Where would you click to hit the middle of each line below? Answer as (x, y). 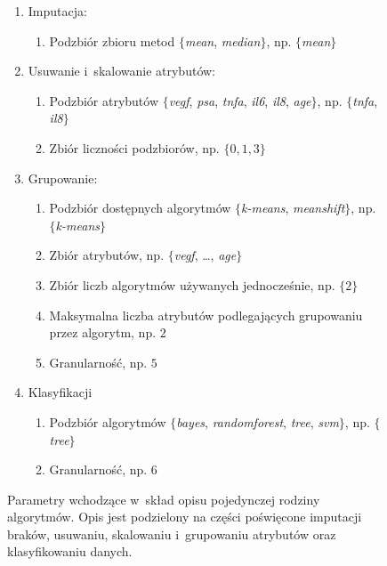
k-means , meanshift (293, 208)
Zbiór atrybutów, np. (107, 255)
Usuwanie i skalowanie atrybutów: (121, 71)
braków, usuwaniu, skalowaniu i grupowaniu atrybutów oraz (172, 534)
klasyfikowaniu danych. (70, 551)
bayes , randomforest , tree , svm (258, 421)
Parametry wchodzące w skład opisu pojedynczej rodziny (164, 499)
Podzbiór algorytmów (108, 421)
